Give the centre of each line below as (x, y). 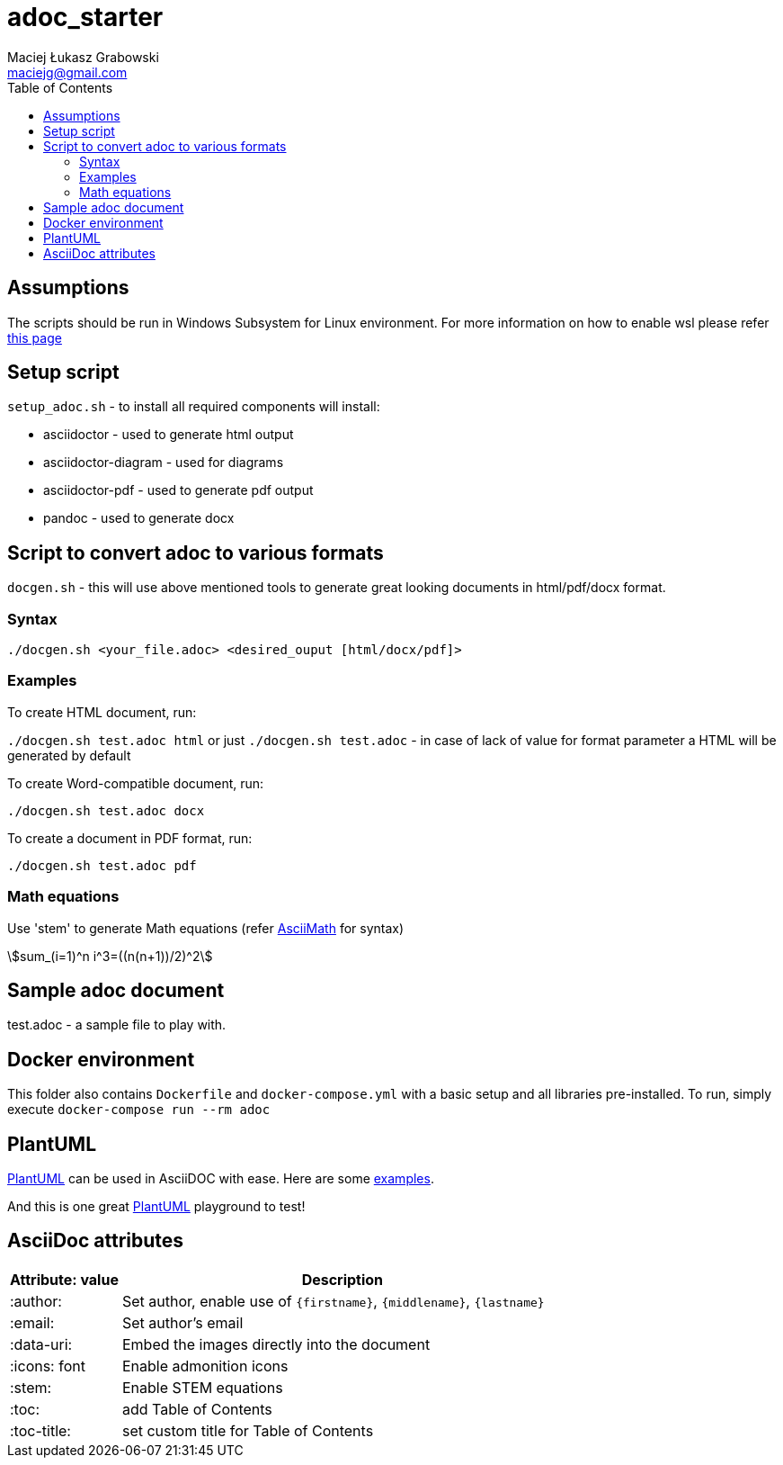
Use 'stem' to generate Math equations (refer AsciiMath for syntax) (206, 928)
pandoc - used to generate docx (139, 518)
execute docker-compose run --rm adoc (139, 1110)
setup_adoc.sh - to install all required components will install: (194, 407)
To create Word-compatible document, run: (136, 783)
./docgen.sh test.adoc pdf (102, 865)
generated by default (69, 755)
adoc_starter (85, 17)
